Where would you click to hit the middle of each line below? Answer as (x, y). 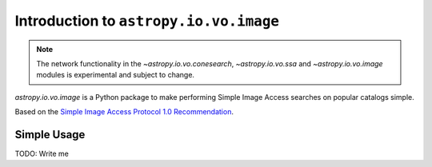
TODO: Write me (42, 154)
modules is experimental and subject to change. (116, 75)
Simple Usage (50, 135)
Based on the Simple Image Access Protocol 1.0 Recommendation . (124, 112)
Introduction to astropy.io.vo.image (147, 21)
